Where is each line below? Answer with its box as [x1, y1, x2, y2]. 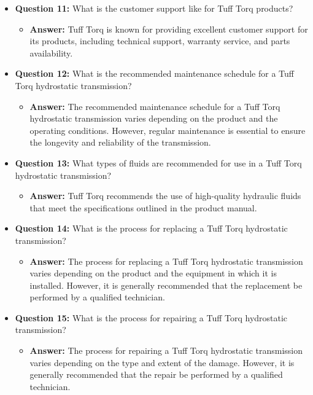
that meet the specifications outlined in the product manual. [29, 201, 257, 214]
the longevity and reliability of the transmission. [29, 136, 211, 149]
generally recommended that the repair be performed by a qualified [29, 368, 283, 381]
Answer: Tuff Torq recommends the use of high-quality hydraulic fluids [29, 189, 301, 202]
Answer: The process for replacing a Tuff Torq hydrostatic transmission [29, 254, 303, 267]
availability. [29, 46, 73, 59]
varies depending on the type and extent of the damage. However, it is [29, 356, 295, 369]
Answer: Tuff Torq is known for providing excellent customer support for [29, 22, 308, 35]
